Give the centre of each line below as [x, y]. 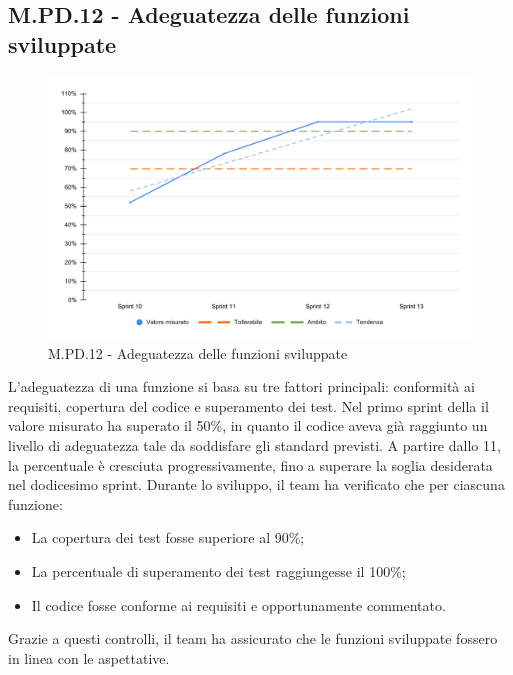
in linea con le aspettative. [89, 657]
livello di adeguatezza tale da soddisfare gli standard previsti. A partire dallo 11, [254, 445]
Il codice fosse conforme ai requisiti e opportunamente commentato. [238, 604]
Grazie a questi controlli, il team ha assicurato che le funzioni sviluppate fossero [253, 638]
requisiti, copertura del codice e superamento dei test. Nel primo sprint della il [248, 405]
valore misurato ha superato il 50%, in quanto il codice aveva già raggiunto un [248, 425]
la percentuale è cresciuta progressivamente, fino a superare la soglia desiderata [250, 464]
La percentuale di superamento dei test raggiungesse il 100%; [218, 571]
